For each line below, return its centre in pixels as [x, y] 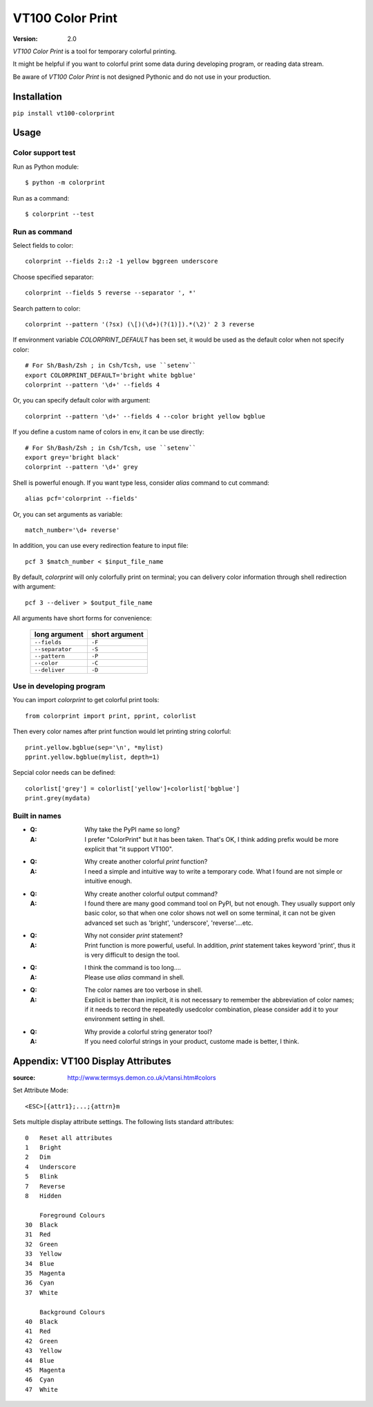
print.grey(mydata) [58, 798]
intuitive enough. [108, 881]
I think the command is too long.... [133, 968]
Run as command [42, 232]
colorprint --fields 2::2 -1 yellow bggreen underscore [122, 261]
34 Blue [40, 1263]
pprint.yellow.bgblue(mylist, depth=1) [93, 757]
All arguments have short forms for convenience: [82, 618]
